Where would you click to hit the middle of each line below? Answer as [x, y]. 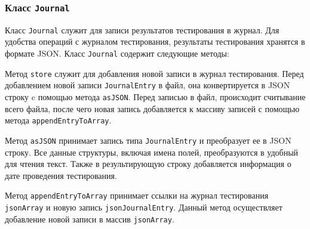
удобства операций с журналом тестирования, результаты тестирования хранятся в [155, 41]
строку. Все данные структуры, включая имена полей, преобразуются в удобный [152, 152]
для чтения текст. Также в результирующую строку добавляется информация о [148, 164]
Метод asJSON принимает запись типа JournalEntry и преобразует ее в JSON [148, 140]
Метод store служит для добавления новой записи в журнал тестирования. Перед [154, 73]
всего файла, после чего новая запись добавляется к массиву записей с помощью [152, 108]
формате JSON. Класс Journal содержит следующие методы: [117, 53]
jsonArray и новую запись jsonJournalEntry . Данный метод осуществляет [144, 207]
